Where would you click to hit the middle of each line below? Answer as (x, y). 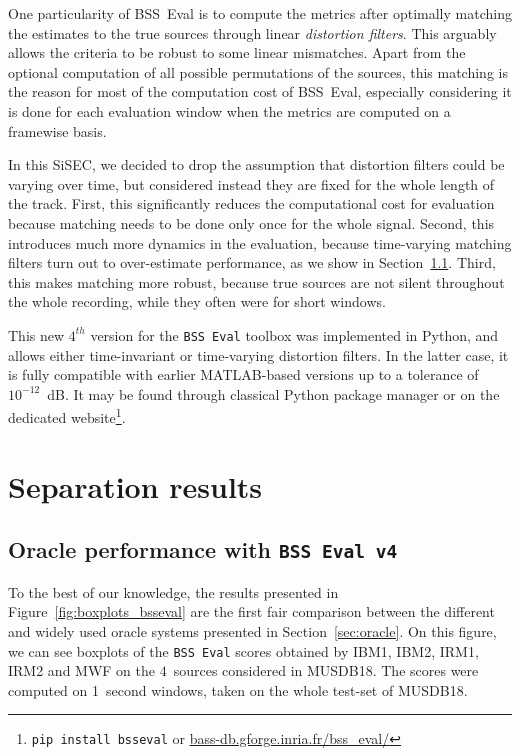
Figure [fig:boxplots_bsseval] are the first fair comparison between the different (251, 611)
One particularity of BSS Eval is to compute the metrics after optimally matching (260, 13)
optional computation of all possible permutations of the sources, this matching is (258, 71)
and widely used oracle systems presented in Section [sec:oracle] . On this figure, (252, 630)
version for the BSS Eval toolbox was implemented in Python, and (294, 334)
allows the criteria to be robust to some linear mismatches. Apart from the (237, 52)
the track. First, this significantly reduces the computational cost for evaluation (251, 203)
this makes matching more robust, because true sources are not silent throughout (256, 281)
